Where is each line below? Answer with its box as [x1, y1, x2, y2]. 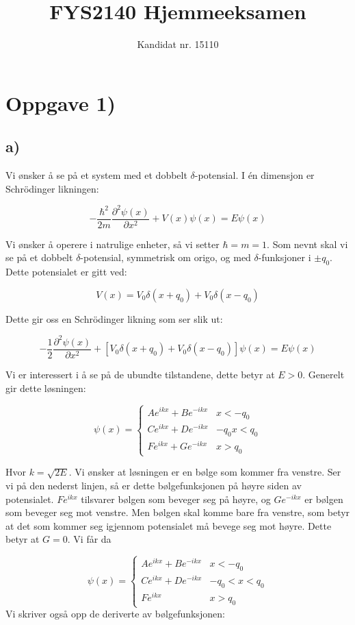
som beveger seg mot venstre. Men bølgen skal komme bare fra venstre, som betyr [5, 505, 350, 519]
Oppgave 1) [5, 88, 116, 117]
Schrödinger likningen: [5, 181, 99, 195]
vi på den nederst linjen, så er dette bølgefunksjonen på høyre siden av [5, 478, 302, 492]
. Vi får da [67, 532, 111, 546]
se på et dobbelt [5, 250, 73, 265]
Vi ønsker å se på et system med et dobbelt [5, 168, 187, 182]
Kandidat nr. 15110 [137, 37, 219, 51]
